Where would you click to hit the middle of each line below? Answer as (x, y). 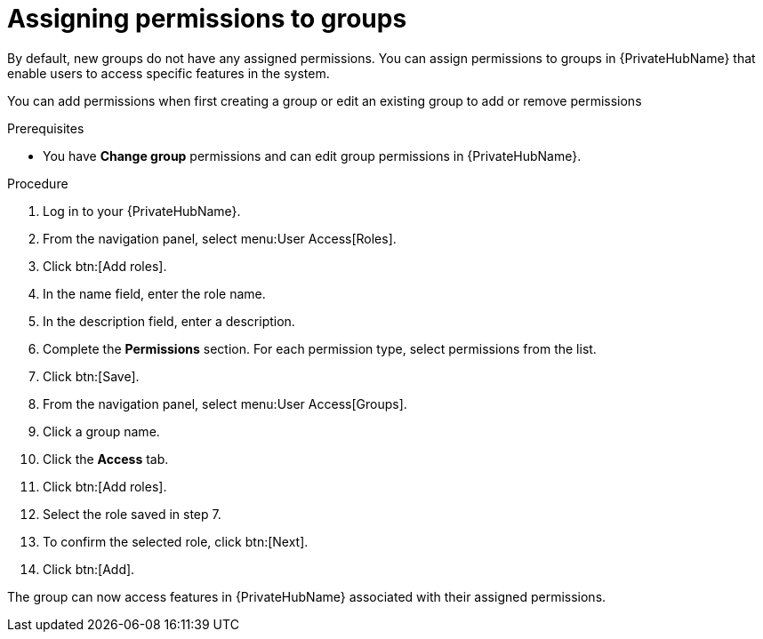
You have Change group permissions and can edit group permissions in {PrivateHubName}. (312, 156)
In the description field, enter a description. (169, 321)
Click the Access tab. (106, 459)
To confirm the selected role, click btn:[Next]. (176, 541)
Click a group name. (101, 431)
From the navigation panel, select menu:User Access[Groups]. (225, 403)
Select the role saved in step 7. (132, 514)
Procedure (38, 183)
